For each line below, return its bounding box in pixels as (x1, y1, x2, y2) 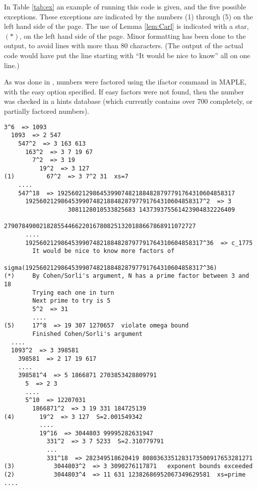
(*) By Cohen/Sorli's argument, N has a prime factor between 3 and (4, 272, 249, 280)
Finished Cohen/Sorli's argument (32, 330, 143, 337)
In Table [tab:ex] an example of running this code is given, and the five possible (4, 1, 246, 11)
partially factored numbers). (4, 105, 89, 116)
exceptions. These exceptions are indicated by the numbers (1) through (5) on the (4, 11, 253, 21)
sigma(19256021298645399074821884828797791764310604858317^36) (4, 264, 217, 271)
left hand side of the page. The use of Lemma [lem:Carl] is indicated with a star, (4, 21, 249, 31)
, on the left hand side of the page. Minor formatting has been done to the (19, 30, 246, 41)
